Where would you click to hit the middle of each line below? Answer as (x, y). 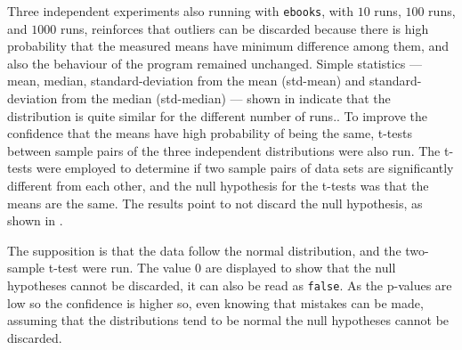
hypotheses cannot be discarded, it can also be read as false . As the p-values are (230, 285)
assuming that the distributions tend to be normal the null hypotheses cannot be (228, 320)
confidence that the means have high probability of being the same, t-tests (210, 133)
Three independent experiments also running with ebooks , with (180, 11)
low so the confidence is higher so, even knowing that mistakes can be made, (215, 302)
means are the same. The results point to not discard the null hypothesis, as (215, 203)
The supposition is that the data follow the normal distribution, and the (204, 250)
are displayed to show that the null (300, 268)
